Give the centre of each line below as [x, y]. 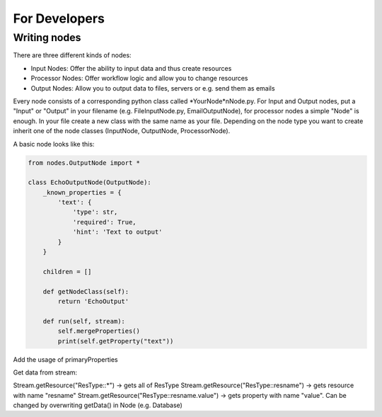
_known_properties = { [82, 192]
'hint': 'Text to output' [117, 232]
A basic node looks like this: [54, 144]
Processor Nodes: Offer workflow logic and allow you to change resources [139, 79]
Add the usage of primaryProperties [65, 359]
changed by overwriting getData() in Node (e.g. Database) [98, 405]
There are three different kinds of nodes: [72, 55]
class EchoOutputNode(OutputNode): [89, 183]
